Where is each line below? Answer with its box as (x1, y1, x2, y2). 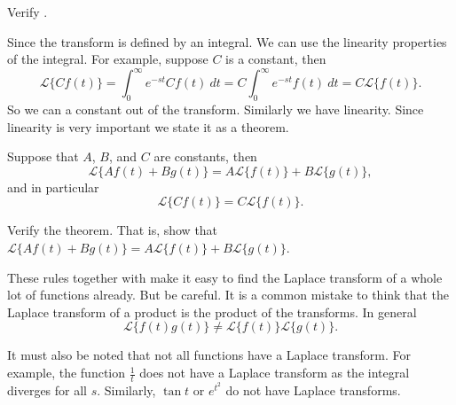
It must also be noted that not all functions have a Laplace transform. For (7, 346, 412, 364)
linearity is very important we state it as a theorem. (7, 117, 289, 136)
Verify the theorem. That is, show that (7, 221, 218, 239)
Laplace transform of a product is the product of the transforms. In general (7, 302, 417, 321)
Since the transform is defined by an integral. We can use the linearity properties (7, 32, 447, 51)
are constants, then (153, 147, 257, 166)
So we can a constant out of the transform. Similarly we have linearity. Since (7, 100, 424, 119)
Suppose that (7, 147, 79, 166)
